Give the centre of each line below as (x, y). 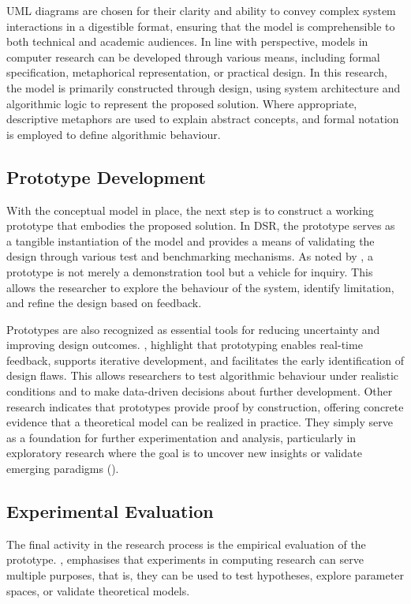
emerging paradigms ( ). (63, 469)
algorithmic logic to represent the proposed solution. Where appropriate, (182, 103)
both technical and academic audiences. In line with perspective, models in (187, 41)
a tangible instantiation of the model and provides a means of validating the (191, 240)
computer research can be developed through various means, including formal (193, 56)
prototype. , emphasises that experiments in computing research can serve (185, 559)
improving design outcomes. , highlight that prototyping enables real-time (185, 345)
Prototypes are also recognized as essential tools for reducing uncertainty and (193, 329)
